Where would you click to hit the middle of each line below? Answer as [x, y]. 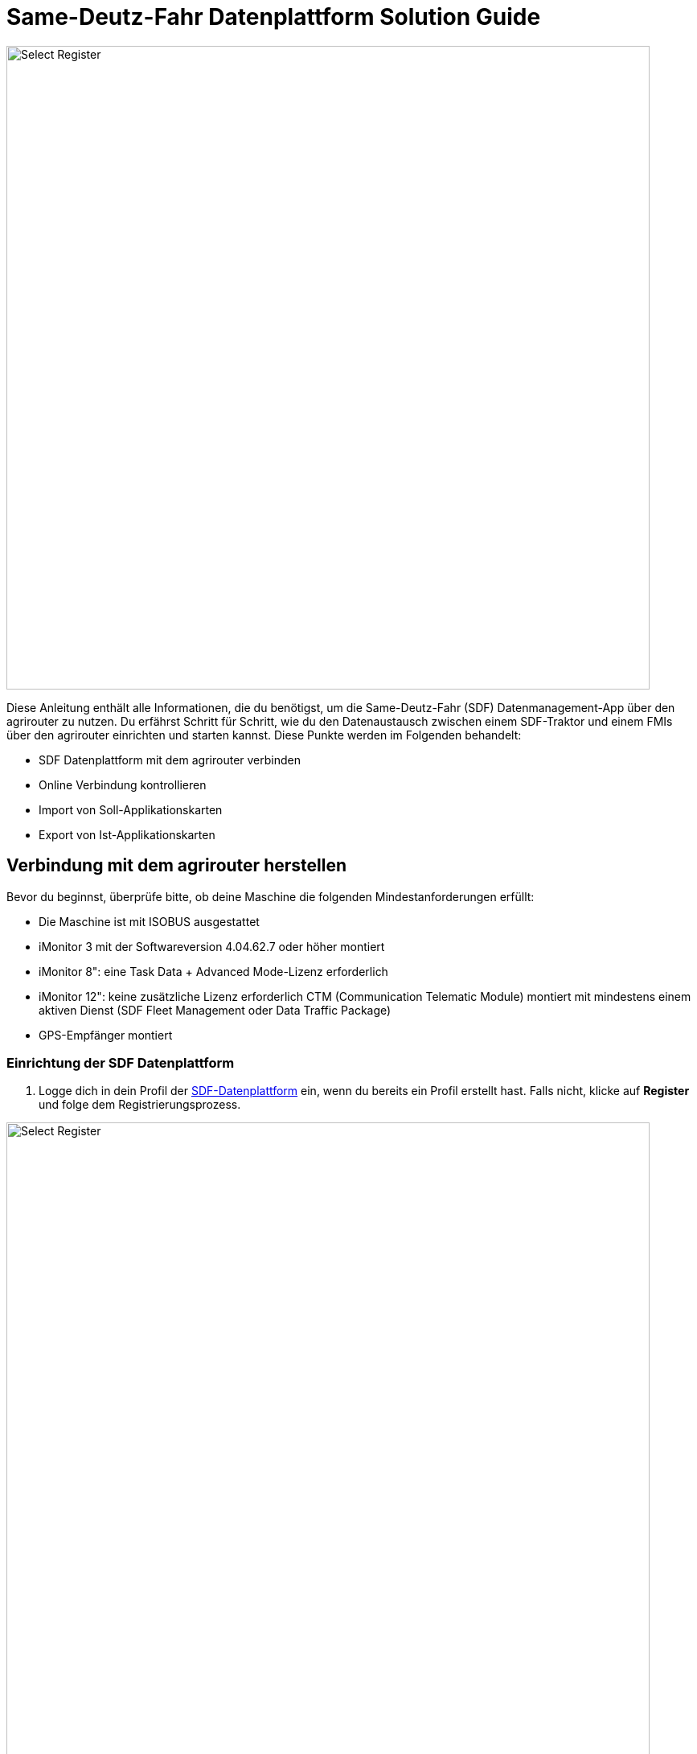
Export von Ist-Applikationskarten [127, 834]
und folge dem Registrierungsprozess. [140, 1105]
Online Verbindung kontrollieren [123, 784]
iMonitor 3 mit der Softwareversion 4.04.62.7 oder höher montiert [212, 946]
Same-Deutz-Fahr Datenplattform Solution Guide [274, 17]
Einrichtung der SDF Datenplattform [121, 1062]
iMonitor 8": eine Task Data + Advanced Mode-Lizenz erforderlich [213, 971]
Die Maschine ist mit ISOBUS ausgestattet [149, 921]
